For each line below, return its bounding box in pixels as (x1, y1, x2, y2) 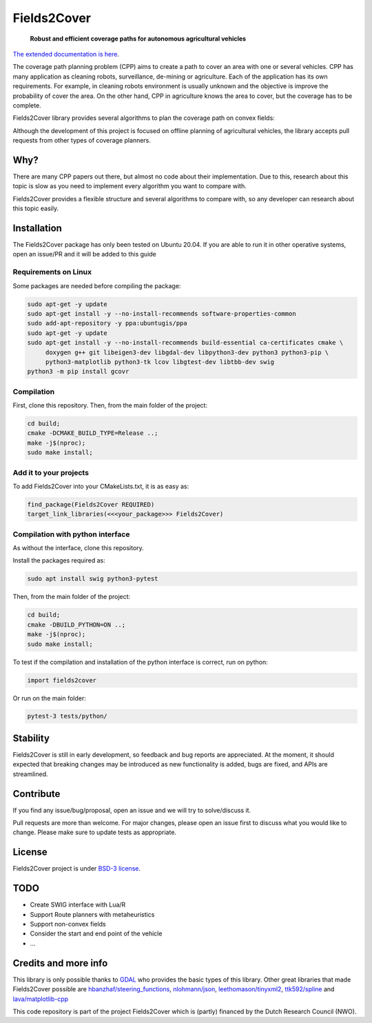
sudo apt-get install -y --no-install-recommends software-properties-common (27, 310, 296, 317)
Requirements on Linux (12, 267, 92, 277)
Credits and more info (12, 957, 108, 969)
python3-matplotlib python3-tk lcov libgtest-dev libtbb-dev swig (45, 358, 275, 365)
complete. (12, 101, 41, 110)
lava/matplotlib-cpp (12, 995, 69, 1003)
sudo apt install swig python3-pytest (27, 575, 158, 583)
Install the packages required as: (12, 556, 106, 565)
